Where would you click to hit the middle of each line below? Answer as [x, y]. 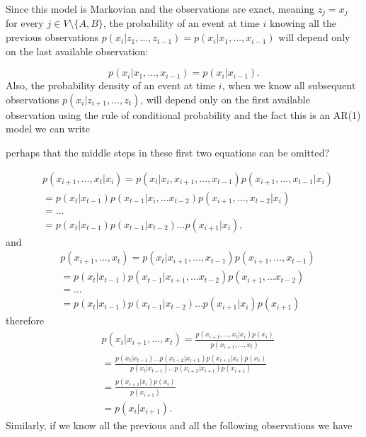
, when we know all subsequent [289, 85]
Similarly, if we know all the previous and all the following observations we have [179, 425]
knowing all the [303, 23]
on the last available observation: [77, 51]
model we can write [48, 129]
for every [25, 23]
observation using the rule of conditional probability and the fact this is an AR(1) [183, 114]
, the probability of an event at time [181, 23]
